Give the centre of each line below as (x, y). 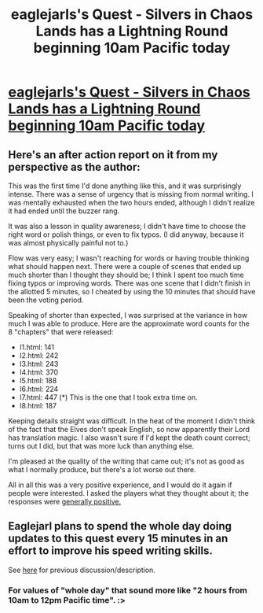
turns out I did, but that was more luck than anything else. (101, 446)
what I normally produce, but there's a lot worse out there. (102, 469)
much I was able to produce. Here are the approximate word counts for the (129, 323)
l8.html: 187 (38, 406)
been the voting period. (46, 300)
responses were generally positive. (65, 502)
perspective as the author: (74, 167)
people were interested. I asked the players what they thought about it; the (128, 493)
